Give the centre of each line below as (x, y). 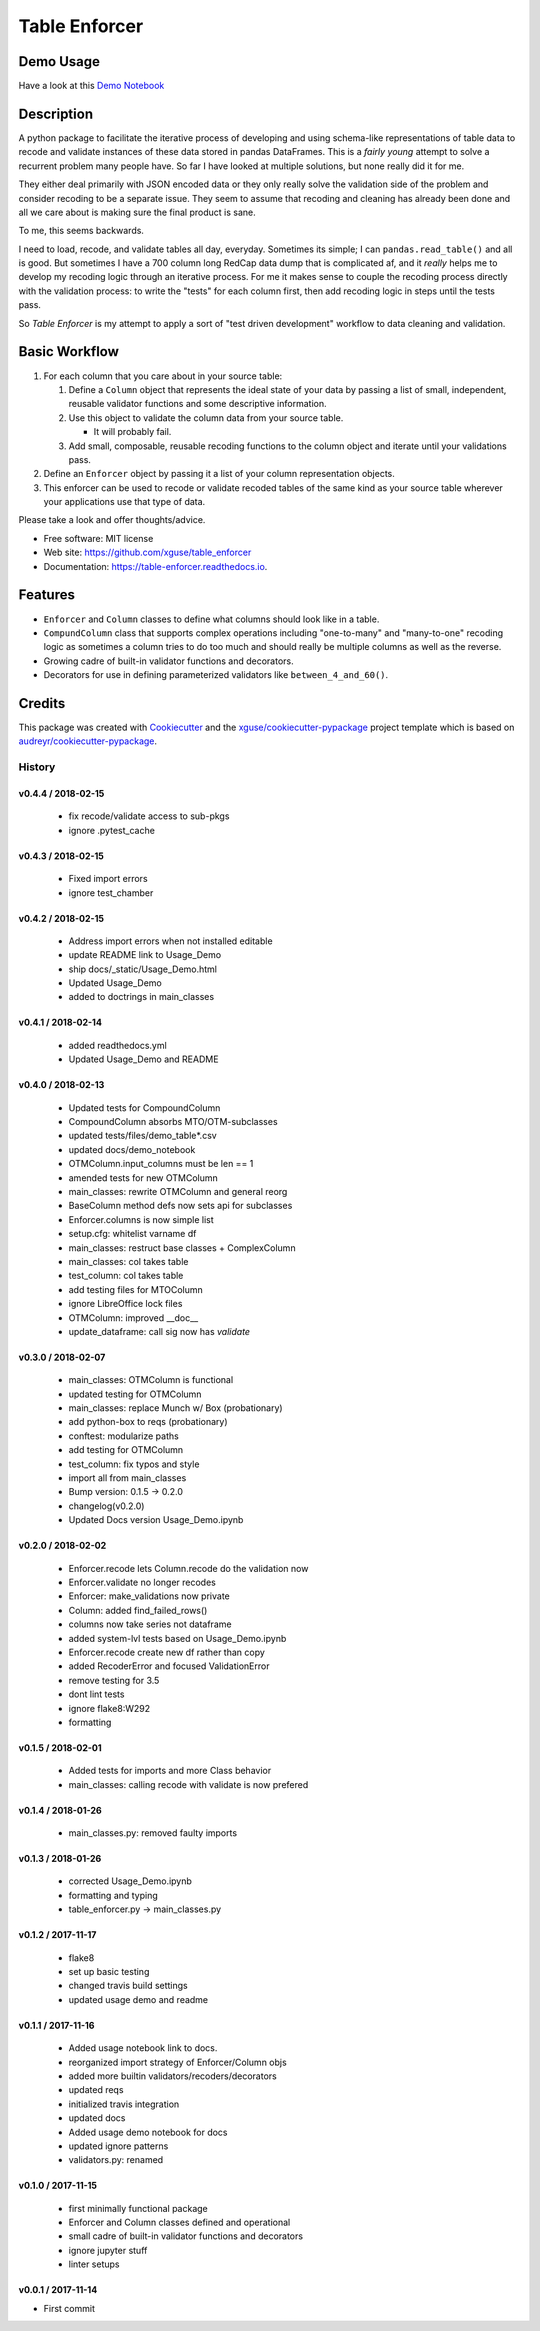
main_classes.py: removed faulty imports (153, 1833)
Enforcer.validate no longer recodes (142, 1582)
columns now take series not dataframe (150, 1624)
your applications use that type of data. (124, 502)
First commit (69, 2308)
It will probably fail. (132, 432)
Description (56, 113)
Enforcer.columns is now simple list (141, 1219)
